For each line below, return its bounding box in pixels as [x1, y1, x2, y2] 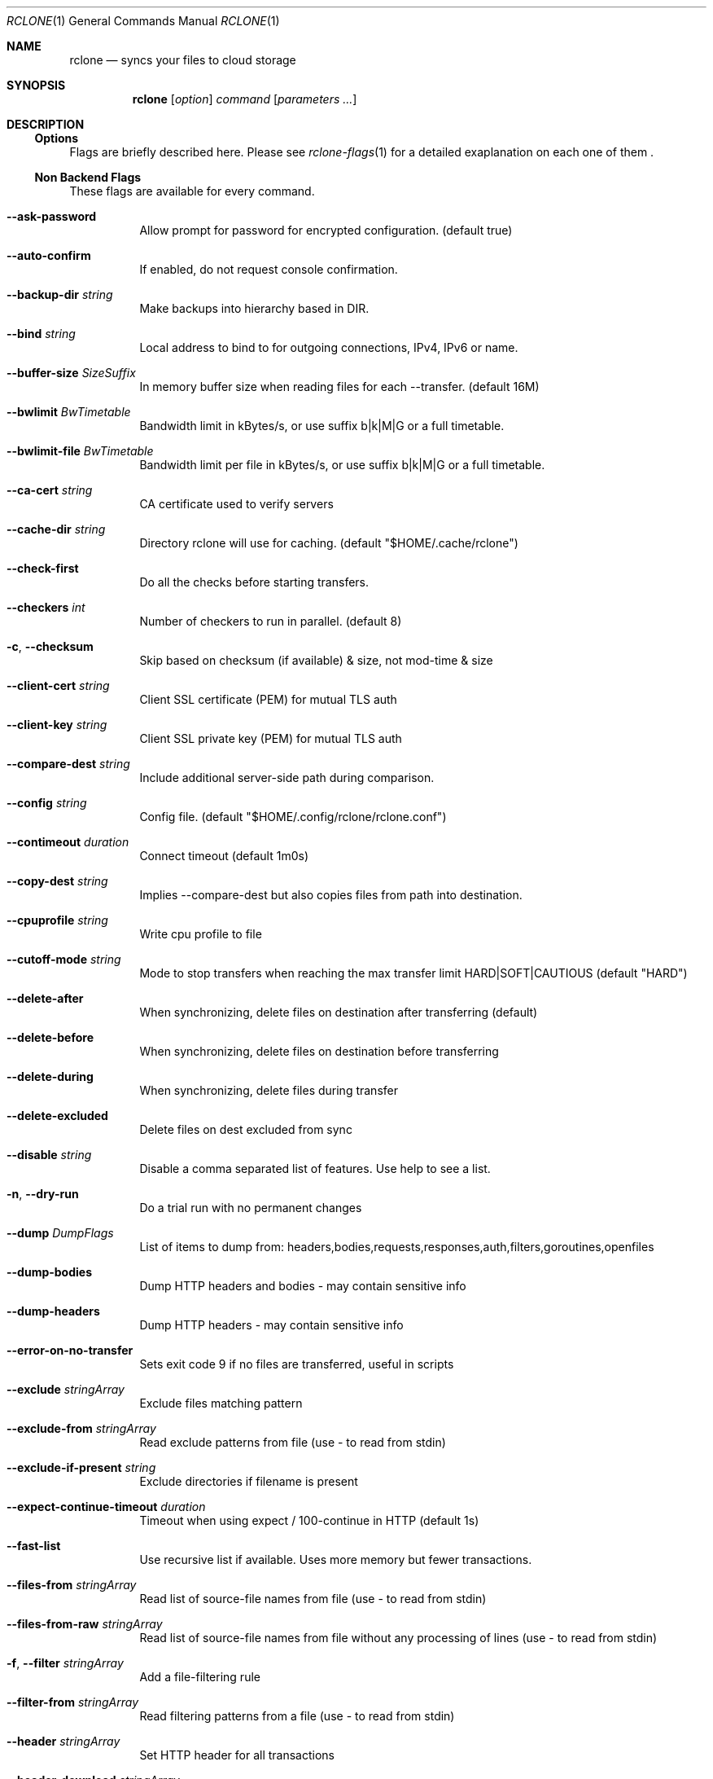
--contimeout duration [7, 835, 129, 849]
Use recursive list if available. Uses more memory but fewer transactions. [139, 1553, 532, 1566]
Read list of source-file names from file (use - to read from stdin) [139, 1592, 487, 1605]
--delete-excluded [7, 1109, 108, 1122]
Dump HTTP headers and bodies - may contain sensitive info [139, 1279, 466, 1293]
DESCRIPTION [7, 117, 85, 131]
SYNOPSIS [7, 78, 66, 92]
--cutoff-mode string [7, 952, 121, 966]
